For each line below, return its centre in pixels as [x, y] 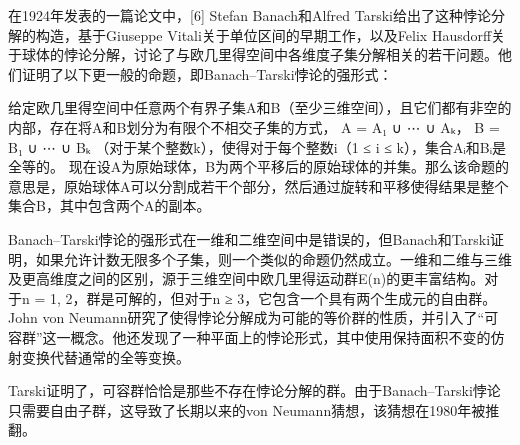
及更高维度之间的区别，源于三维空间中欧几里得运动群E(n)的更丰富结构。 [246, 278]
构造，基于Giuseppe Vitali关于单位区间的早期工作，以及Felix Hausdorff [263, 34]
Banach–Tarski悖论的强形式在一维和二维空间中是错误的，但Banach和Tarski [249, 238]
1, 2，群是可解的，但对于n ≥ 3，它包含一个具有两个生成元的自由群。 [273, 297]
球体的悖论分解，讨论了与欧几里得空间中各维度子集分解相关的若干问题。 [259, 54]
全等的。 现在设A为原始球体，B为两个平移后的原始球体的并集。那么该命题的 [259, 166]
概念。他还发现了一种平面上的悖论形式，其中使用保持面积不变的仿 [287, 336]
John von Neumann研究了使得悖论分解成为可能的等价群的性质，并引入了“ [246, 317]
